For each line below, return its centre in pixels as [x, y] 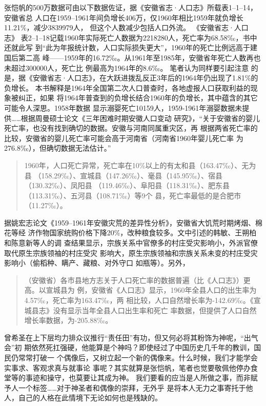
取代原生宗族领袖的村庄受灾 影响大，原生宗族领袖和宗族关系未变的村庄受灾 [131, 252]
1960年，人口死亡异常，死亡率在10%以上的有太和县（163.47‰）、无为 [140, 165]
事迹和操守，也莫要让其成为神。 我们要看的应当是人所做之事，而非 [138, 378]
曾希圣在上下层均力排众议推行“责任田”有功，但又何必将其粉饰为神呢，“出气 [131, 337]
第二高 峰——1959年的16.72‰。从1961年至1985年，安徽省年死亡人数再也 [139, 57]
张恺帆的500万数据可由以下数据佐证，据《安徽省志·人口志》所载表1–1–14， [131, 7]
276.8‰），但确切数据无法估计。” [58, 148]
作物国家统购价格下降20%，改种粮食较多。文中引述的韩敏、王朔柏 [146, 232]
